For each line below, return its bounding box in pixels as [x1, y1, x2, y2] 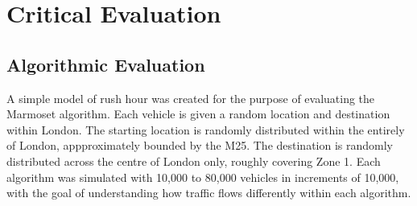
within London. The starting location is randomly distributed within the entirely [6, 121, 405, 138]
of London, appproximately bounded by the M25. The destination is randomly [6, 137, 394, 154]
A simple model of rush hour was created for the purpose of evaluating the [6, 89, 375, 106]
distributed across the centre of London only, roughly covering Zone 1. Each [6, 152, 381, 169]
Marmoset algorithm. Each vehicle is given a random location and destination [6, 105, 390, 122]
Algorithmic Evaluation [6, 51, 205, 76]
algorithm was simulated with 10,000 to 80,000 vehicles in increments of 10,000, [6, 168, 399, 185]
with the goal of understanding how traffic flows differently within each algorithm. [6, 184, 411, 201]
